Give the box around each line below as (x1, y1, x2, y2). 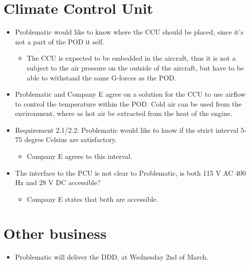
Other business (3, 223, 107, 243)
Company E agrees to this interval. (27, 151, 133, 161)
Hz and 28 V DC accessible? (15, 177, 101, 188)
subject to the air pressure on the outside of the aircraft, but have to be (27, 62, 244, 73)
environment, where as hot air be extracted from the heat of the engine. (15, 108, 232, 118)
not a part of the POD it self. (15, 36, 105, 46)
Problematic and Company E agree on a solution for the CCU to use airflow (15, 89, 246, 99)
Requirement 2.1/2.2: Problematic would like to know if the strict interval (15, 124, 239, 135)
